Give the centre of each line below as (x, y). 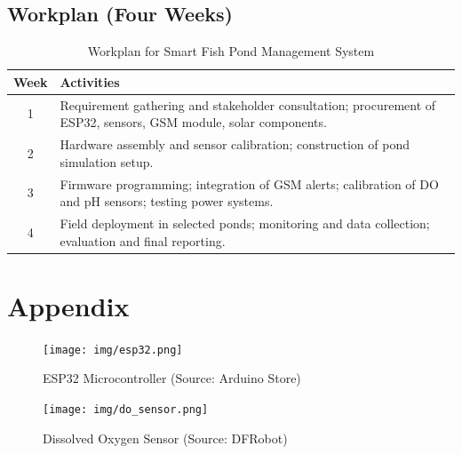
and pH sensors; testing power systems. (167, 201)
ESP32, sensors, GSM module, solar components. (193, 122)
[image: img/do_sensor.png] (126, 410)
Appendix (68, 305)
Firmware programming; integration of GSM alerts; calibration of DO (249, 183)
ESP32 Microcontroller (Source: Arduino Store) (172, 378)
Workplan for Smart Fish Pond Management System (231, 51)
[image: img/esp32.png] (113, 350)
